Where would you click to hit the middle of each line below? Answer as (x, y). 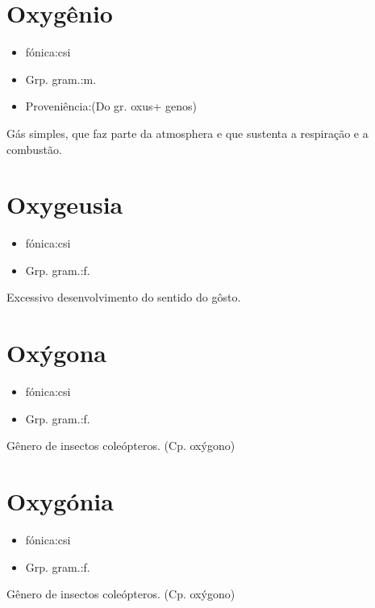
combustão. (34, 149)
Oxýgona (56, 353)
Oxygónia (60, 501)
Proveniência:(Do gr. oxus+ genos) (111, 106)
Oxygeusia (65, 204)
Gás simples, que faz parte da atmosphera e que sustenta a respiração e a (187, 133)
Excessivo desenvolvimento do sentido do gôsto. (124, 297)
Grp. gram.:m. (61, 79)
